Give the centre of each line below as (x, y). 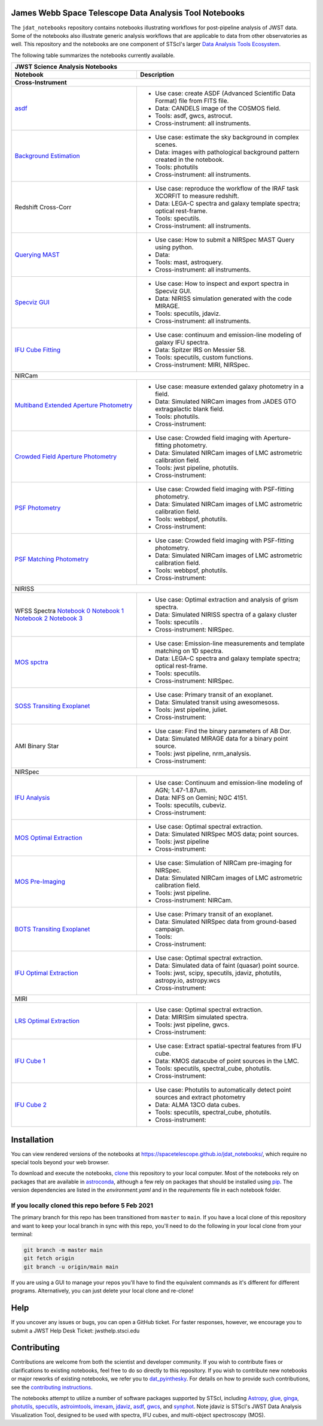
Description (157, 75)
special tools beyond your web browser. (60, 1162)
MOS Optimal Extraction (48, 838)
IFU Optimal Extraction (46, 973)
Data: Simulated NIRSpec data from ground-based (226, 922)
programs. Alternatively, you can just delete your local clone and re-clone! (102, 1291)
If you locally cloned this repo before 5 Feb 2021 (82, 1206)
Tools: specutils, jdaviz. (188, 313)
